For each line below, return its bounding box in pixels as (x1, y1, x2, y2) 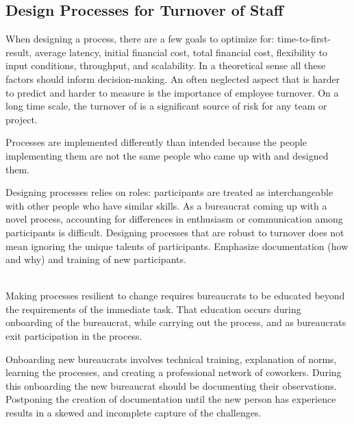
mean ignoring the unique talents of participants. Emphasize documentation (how (5, 238, 349, 253)
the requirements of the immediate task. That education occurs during (5, 301, 301, 316)
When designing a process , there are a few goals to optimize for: (5, 32, 275, 46)
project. (5, 112, 38, 126)
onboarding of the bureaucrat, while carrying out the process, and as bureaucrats (5, 315, 346, 329)
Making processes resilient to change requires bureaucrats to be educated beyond (5, 288, 345, 303)
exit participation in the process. (5, 329, 142, 343)
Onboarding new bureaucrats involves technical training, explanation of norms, (5, 351, 337, 366)
